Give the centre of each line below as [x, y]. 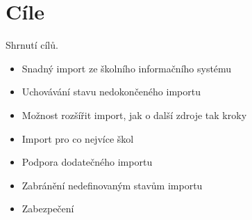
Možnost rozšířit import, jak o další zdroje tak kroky [134, 115]
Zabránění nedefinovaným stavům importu [112, 185]
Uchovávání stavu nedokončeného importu [111, 92]
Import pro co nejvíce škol [78, 138]
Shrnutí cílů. [32, 45]
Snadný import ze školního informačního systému [127, 68]
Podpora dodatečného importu [87, 162]
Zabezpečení [48, 209]
